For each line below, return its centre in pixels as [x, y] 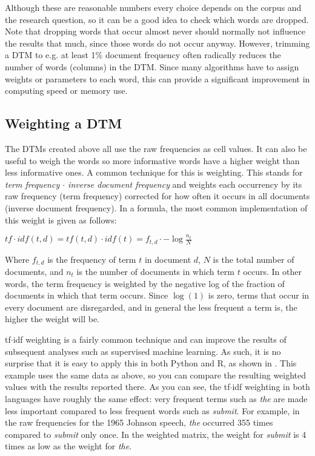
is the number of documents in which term [155, 271]
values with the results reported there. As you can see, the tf [118, 387]
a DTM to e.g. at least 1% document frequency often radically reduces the [143, 55]
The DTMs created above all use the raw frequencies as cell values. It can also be [156, 148]
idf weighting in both [271, 387]
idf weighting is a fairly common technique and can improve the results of [150, 339]
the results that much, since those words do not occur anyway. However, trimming [157, 43]
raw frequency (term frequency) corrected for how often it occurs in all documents [157, 196]
